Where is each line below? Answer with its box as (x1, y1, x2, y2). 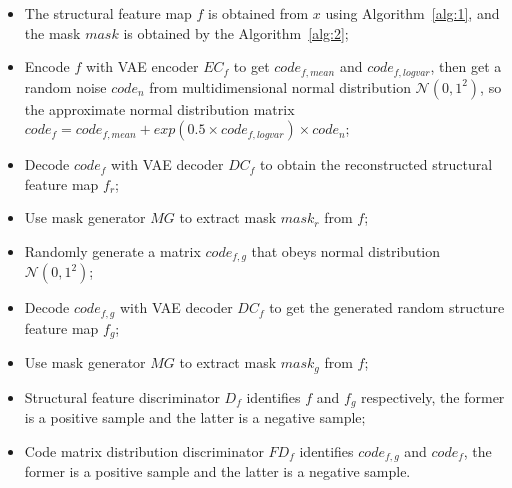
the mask (24, 22, 81, 43)
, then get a (430, 56, 502, 77)
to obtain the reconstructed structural (260, 154, 493, 175)
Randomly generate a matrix (24, 241, 201, 262)
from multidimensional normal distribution (149, 76, 411, 97)
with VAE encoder (85, 56, 199, 77)
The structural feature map (24, 3, 192, 23)
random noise (24, 76, 107, 97)
